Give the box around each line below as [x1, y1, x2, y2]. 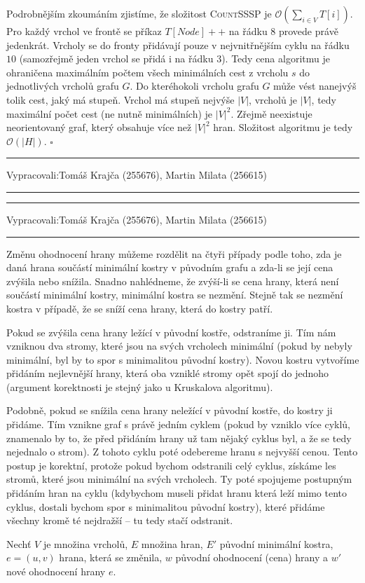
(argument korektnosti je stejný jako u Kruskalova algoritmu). [6, 379, 273, 394]
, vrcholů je [249, 92, 297, 107]
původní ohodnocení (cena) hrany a [175, 550, 328, 565]
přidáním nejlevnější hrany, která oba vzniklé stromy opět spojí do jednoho [6, 366, 329, 380]
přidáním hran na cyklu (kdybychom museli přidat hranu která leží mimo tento [6, 486, 347, 500]
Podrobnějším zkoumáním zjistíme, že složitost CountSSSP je [6, 6, 272, 20]
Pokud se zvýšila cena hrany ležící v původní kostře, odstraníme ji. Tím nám [6, 324, 336, 339]
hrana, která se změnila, [59, 550, 163, 565]
